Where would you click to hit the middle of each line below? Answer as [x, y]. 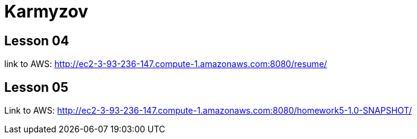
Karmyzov [46, 11]
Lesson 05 [37, 87]
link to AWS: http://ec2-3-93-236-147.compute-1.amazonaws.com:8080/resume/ [166, 64]
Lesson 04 [37, 40]
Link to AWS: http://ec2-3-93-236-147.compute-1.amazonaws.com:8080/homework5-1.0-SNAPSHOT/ [208, 111]
